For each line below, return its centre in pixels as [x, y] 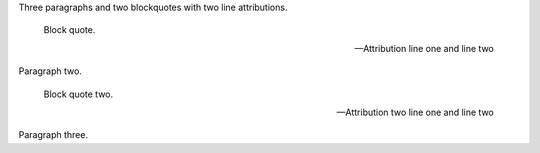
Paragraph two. [50, 71]
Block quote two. [78, 94]
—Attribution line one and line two [424, 48]
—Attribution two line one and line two [415, 112]
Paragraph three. [53, 135]
